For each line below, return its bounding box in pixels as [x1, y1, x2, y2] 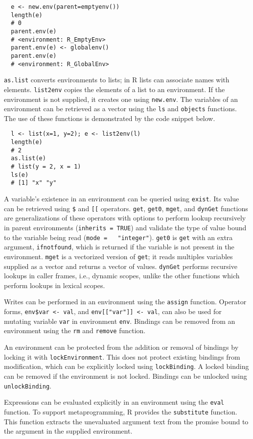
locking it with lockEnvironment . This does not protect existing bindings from [4, 351, 240, 362]
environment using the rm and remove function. [4, 325, 146, 336]
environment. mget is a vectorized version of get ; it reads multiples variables [4, 251, 233, 261]
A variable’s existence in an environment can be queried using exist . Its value [4, 194, 239, 204]
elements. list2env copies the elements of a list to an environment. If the [4, 84, 225, 94]
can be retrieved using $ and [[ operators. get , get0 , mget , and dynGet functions [4, 203, 248, 213]
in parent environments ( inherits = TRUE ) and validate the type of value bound [4, 222, 247, 232]
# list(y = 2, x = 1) [11, 163, 81, 171]
